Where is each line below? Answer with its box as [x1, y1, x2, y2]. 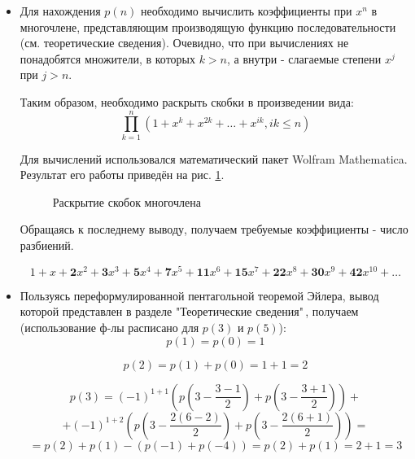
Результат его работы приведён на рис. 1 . [20, 166, 225, 183]
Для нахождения [20, 2, 101, 19]
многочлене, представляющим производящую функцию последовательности [20, 18, 396, 35]
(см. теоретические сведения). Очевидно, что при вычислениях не [20, 34, 349, 51]
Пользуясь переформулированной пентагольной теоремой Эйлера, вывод [20, 286, 379, 304]
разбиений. [20, 237, 74, 254]
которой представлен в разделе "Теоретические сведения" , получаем [20, 303, 359, 320]
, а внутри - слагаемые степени [227, 50, 382, 67]
